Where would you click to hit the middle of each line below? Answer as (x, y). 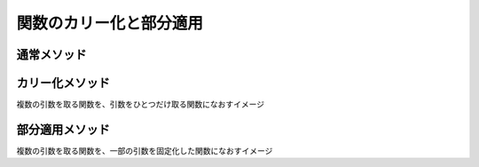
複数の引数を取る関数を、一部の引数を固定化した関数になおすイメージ (145, 150)
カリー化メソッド (63, 83)
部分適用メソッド (63, 129)
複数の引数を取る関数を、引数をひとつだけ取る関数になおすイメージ (141, 104)
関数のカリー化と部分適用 (110, 23)
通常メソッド (51, 55)
